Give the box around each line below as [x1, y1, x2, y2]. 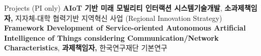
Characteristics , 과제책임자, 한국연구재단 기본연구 [4, 42, 167, 53]
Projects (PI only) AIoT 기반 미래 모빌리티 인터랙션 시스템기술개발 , [4, 3, 222, 13]
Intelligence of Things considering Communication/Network [4, 32, 219, 43]
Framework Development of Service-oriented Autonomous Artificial [4, 22, 246, 33]
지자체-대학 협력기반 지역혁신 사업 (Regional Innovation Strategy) [15, 12, 222, 23]
